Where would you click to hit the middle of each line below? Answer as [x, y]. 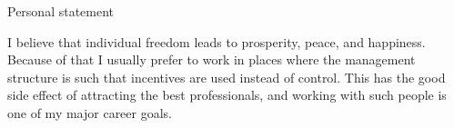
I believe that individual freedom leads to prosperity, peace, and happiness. [217, 41]
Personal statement [61, 11]
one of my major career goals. [90, 112]
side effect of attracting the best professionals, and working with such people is [227, 95]
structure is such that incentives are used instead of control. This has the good [227, 77]
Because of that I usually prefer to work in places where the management [212, 59]
